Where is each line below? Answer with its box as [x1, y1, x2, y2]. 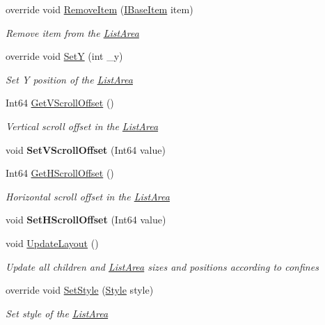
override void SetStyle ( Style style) [6, 283, 154, 297]
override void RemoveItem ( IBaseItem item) [6, 2, 193, 16]
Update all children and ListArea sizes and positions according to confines [6, 259, 319, 274]
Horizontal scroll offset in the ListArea [6, 189, 170, 203]
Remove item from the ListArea [6, 25, 139, 40]
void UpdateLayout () [6, 235, 99, 250]
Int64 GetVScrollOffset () [6, 95, 114, 110]
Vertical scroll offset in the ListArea [6, 118, 159, 133]
